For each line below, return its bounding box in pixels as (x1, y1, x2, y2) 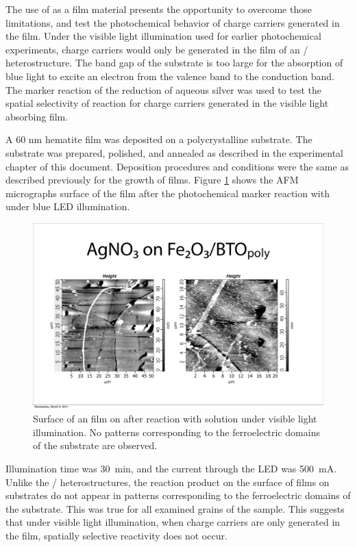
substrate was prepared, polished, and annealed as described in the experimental (5, 145, 344, 160)
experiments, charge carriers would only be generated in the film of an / (5, 42, 308, 56)
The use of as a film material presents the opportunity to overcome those (5, 2, 312, 16)
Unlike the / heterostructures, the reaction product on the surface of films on (5, 474, 330, 489)
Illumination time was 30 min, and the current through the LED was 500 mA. (5, 461, 337, 475)
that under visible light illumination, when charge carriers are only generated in (5, 515, 341, 529)
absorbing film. (5, 109, 69, 123)
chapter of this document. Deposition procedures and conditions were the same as (5, 159, 349, 173)
